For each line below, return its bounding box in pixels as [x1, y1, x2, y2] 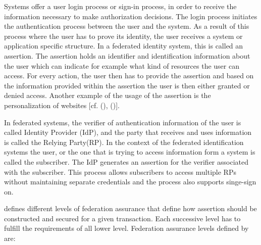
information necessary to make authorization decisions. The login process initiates [4, 11, 257, 21]
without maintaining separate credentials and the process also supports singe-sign [4, 176, 256, 187]
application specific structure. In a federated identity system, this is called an [4, 40, 243, 51]
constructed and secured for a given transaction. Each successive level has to [4, 213, 241, 223]
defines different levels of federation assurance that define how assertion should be [4, 203, 257, 214]
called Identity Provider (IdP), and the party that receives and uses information [4, 127, 252, 137]
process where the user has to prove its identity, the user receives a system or [4, 30, 243, 41]
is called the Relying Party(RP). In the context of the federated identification [4, 136, 244, 147]
